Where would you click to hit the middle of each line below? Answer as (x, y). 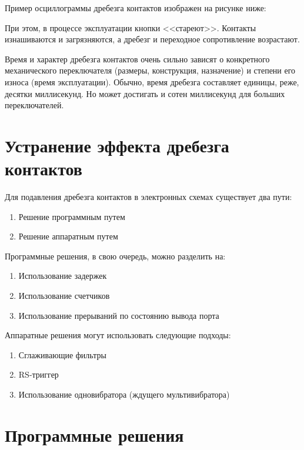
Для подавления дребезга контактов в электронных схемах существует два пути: (148, 197)
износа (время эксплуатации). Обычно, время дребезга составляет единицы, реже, (152, 81)
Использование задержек (63, 276)
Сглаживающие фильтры (62, 354)
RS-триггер (39, 374)
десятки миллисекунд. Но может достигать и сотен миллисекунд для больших (145, 93)
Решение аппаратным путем (68, 236)
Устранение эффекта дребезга (117, 145)
